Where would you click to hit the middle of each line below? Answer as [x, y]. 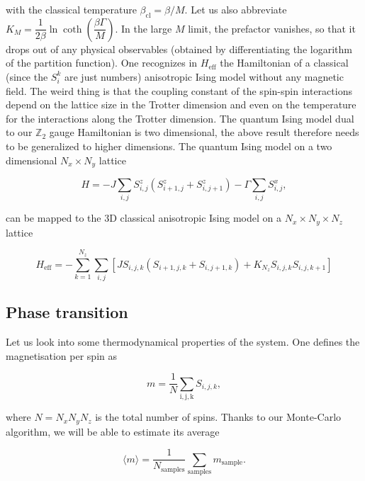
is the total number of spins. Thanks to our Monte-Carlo [218, 417]
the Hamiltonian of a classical [284, 63]
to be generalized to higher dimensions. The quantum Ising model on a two [169, 146]
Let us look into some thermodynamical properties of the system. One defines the [183, 342]
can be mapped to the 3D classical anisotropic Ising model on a [144, 218]
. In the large [144, 28]
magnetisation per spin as [61, 355]
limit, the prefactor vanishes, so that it [272, 28]
